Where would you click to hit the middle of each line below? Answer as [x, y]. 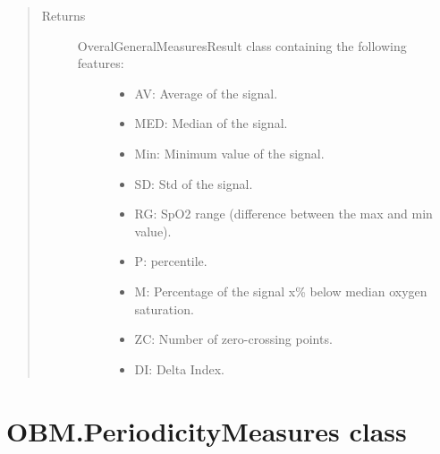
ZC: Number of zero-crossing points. [233, 339]
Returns [63, 15]
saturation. [164, 308]
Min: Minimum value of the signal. [229, 153]
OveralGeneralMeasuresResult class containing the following [242, 45]
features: [101, 63]
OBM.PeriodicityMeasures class [207, 430]
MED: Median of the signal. [211, 123]
